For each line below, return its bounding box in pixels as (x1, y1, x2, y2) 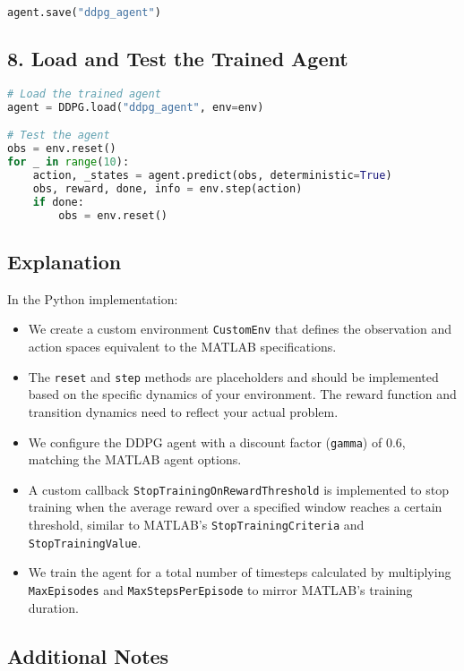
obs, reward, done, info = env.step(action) (32, 182, 303, 195)
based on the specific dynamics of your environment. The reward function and (28, 385, 457, 403)
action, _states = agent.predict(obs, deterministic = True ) (32, 169, 392, 183)
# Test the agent (7, 129, 110, 142)
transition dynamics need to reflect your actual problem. (28, 402, 339, 420)
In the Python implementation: (7, 289, 178, 308)
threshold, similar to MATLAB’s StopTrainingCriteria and (28, 515, 365, 533)
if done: (32, 195, 84, 208)
